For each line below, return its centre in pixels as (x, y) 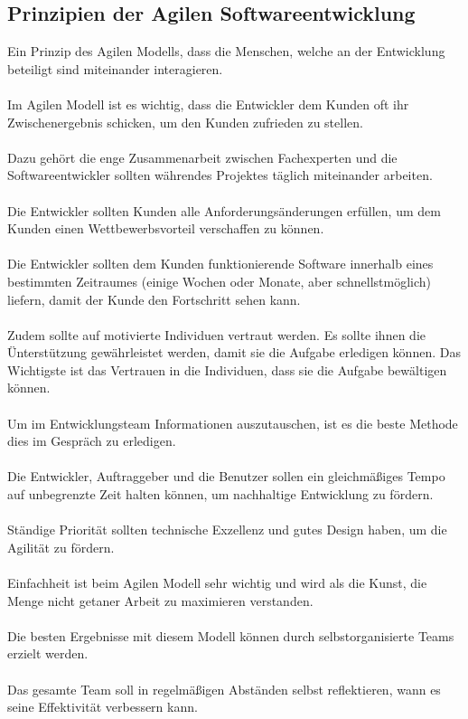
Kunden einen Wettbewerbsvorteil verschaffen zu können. (166, 228)
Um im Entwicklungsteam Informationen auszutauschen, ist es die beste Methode (233, 423)
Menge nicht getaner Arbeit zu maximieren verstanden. (160, 600)
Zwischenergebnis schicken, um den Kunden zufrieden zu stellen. (185, 122)
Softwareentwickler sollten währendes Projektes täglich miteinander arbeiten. (220, 175)
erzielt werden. (48, 653)
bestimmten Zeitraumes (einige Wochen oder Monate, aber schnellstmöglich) (220, 281)
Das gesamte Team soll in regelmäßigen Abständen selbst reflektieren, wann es (224, 689)
